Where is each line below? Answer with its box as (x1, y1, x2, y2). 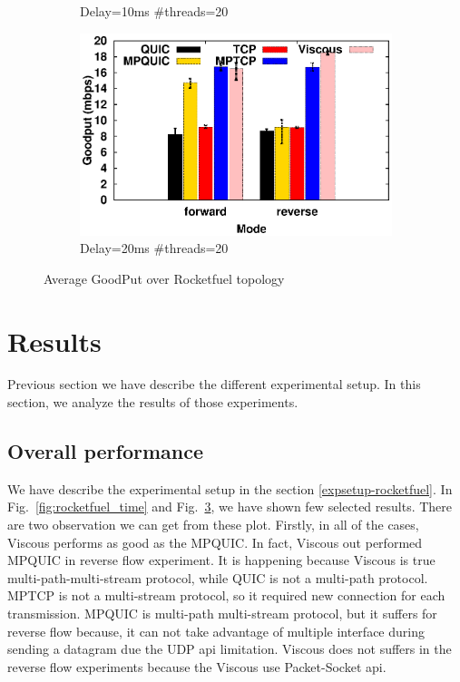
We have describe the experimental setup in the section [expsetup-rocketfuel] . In (7, 479, 453, 498)
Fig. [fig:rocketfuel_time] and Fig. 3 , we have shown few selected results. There (7, 497, 453, 516)
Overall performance (7, 437, 204, 465)
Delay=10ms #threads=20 (80, 2, 229, 20)
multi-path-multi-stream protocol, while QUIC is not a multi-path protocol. (7, 568, 428, 587)
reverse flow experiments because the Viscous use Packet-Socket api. (7, 657, 387, 676)
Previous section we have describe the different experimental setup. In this (7, 375, 421, 394)
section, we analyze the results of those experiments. (7, 393, 299, 412)
